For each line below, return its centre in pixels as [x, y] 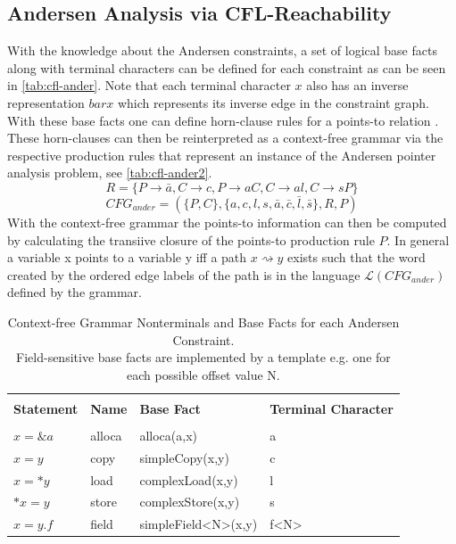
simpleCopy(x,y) [184, 457]
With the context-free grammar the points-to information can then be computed [227, 222]
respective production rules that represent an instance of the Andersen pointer [222, 155]
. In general [418, 239]
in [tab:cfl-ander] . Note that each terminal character [149, 85]
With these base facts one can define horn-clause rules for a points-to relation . [223, 120]
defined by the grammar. [75, 292]
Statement [46, 408]
